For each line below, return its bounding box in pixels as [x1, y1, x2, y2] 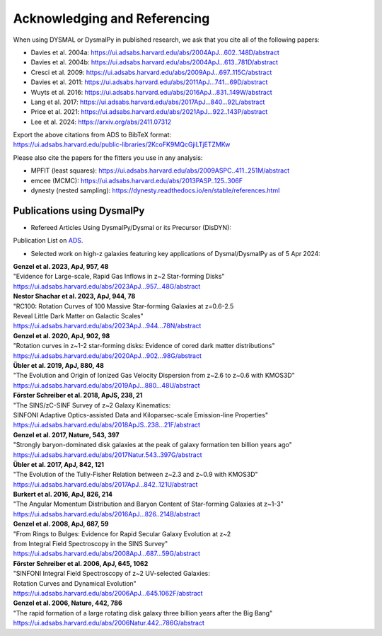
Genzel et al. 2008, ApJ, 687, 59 [13, 520, 109, 528]
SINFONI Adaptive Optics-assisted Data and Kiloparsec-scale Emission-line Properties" [13, 410, 269, 419]
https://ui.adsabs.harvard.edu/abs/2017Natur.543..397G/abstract [13, 450, 202, 459]
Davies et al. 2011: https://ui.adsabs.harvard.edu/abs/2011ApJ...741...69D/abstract [30, 78, 268, 86]
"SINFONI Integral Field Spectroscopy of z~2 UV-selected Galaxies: [13, 569, 210, 578]
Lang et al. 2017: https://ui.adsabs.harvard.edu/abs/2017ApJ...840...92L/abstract [30, 98, 265, 106]
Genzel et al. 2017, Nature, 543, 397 [13, 430, 120, 439]
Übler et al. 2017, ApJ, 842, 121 [13, 460, 105, 468]
